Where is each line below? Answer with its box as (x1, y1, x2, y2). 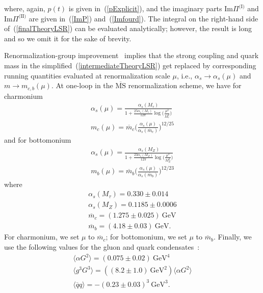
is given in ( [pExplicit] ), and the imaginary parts (68, 3, 222, 13)
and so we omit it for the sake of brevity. (4, 33, 131, 43)
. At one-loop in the (51, 80, 113, 91)
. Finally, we (213, 231, 252, 242)
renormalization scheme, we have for (128, 80, 242, 91)
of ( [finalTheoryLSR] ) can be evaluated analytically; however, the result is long (4, 23, 252, 34)
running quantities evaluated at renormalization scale (4, 70, 170, 81)
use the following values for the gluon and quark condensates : (4, 242, 200, 252)
